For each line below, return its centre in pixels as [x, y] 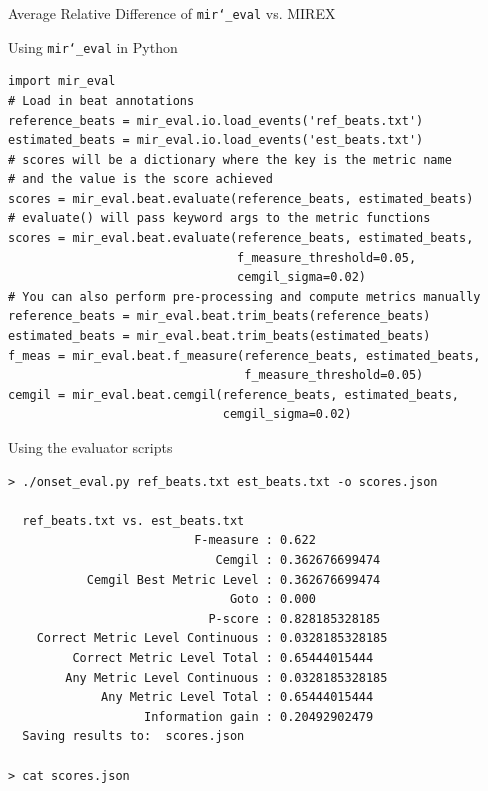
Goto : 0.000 [272, 599]
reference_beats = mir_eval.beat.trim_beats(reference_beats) [219, 316]
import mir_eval [62, 81]
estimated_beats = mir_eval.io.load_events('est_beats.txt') [216, 140]
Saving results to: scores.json [133, 736]
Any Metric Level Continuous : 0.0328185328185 [226, 677]
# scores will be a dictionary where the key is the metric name [230, 159]
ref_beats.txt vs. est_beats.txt [133, 520]
